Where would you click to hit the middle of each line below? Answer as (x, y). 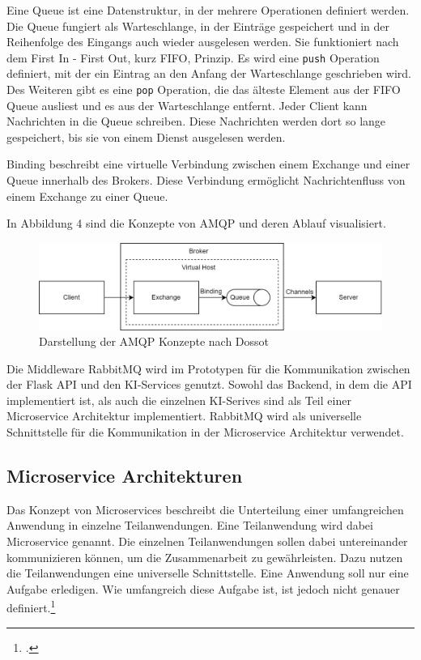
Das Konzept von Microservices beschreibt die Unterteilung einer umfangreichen (205, 509)
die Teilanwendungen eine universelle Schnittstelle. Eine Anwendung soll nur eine (208, 573)
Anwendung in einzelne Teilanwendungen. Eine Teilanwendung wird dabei (190, 525)
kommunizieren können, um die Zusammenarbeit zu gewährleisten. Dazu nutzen (205, 557)
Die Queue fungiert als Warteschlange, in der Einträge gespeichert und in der (198, 26)
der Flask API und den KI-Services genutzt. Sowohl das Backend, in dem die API (209, 384)
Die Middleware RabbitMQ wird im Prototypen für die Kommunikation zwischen (208, 368)
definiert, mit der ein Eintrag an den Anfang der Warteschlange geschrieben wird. (209, 73)
